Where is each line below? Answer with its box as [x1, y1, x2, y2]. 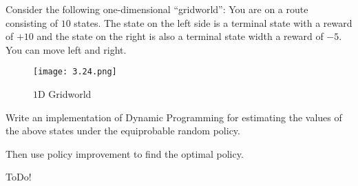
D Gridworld [38, 87, 92, 101]
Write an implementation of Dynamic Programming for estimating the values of [6, 110, 342, 124]
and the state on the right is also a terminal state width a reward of [36, 29, 324, 43]
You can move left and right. [6, 42, 127, 56]
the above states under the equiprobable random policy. [6, 123, 240, 138]
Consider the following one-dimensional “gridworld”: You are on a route [6, 2, 308, 16]
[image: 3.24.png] [33, 67, 117, 77]
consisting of [6, 15, 58, 30]
